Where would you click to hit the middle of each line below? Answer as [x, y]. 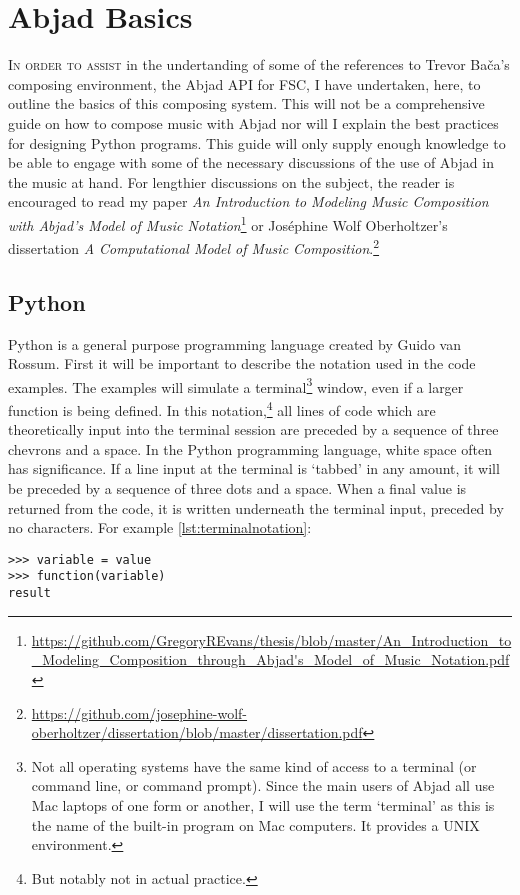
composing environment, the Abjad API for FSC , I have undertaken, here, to [244, 83]
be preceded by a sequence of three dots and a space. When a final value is [237, 488]
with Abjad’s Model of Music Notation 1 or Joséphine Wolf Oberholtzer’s [228, 223]
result [29, 593]
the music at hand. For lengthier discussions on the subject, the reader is [231, 181]
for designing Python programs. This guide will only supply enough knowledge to [257, 142]
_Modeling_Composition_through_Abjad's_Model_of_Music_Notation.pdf [270, 659]
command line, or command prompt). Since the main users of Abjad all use [263, 785]
